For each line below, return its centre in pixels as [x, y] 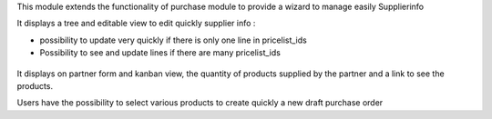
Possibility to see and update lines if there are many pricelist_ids [160, 53]
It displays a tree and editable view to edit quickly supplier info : [136, 24]
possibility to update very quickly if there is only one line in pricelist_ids [173, 40]
